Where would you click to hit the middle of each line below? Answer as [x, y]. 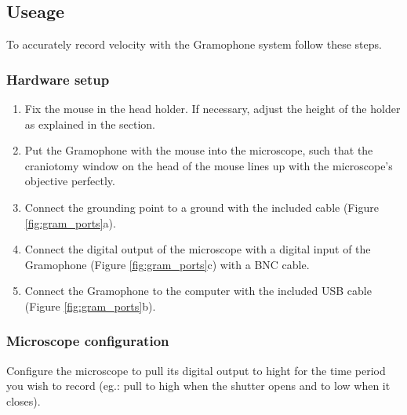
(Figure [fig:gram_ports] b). [90, 306]
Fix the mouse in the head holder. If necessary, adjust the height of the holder [213, 109]
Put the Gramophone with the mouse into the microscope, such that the [199, 150]
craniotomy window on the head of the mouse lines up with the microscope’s [209, 165]
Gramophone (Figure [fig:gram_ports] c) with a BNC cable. [167, 264]
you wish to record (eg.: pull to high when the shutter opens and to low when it [198, 386]
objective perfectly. [70, 181]
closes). [24, 400]
